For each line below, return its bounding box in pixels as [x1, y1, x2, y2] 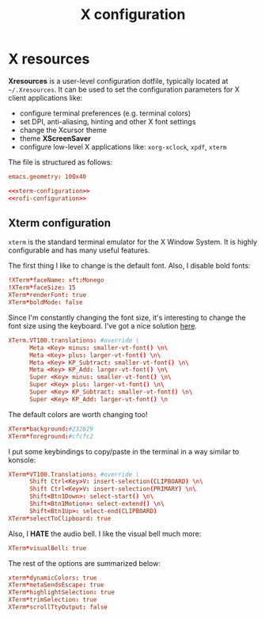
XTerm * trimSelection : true [8, 596, 97, 604]
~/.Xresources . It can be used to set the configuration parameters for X [8, 85, 240, 94]
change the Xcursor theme [19, 125, 107, 135]
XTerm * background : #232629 [8, 425, 93, 433]
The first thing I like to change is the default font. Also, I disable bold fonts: [8, 261, 251, 271]
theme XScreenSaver [19, 133, 91, 143]
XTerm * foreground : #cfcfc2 [8, 432, 93, 440]
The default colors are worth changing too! [8, 409, 148, 419]
